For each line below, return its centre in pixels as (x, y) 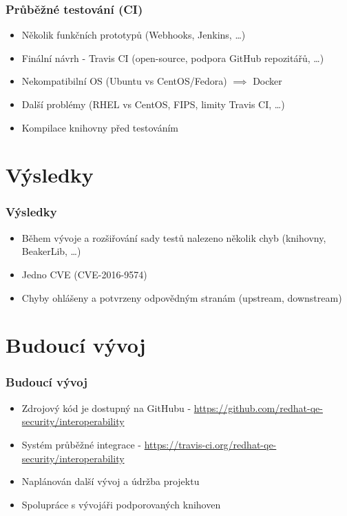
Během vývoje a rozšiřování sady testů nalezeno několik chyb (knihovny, (174, 237)
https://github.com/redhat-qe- (258, 407)
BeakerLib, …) (51, 251)
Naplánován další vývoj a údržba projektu (111, 481)
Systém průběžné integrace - (81, 444)
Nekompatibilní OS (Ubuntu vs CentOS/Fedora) (124, 81)
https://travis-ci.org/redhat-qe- (210, 444)
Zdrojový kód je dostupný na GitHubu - (106, 407)
